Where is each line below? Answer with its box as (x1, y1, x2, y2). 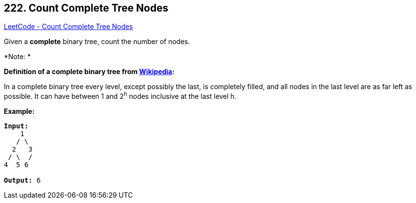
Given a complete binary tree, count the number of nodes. (4, 37, 190, 46)
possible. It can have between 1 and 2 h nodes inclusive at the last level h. (4, 91, 237, 101)
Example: (4, 107, 35, 116)
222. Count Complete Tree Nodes (4, 2, 169, 14)
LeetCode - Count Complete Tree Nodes (4, 22, 133, 31)
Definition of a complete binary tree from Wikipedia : (4, 67, 175, 76)
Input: (4, 122, 29, 130)
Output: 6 (4, 176, 41, 185)
